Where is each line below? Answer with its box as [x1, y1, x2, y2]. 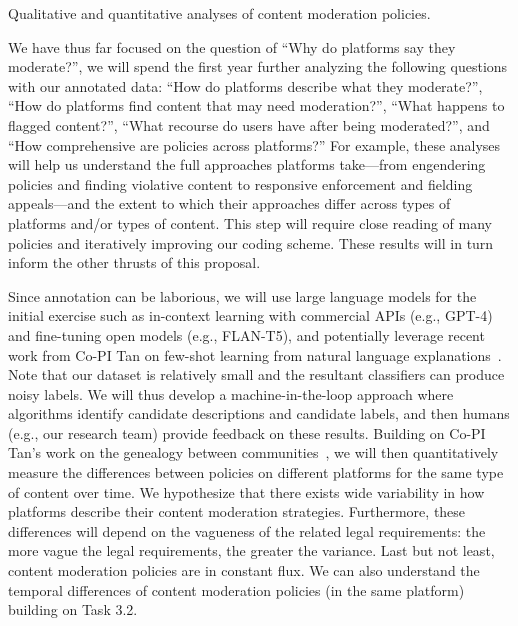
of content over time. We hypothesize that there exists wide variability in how [8, 481, 485, 502]
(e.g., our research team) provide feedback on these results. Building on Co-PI [8, 422, 486, 443]
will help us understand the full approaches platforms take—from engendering [8, 154, 486, 175]
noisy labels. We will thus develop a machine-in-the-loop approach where [8, 383, 454, 404]
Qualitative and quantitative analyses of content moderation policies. [8, 3, 431, 23]
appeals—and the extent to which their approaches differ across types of [8, 193, 451, 214]
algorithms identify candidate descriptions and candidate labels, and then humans [8, 403, 510, 424]
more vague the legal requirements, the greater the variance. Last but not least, [8, 540, 495, 561]
